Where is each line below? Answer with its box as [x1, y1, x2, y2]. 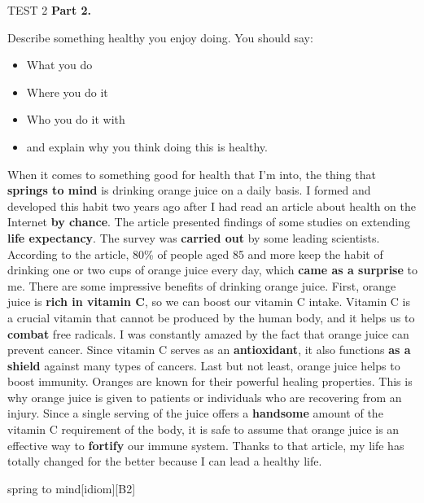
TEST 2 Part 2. [7, 2, 92, 18]
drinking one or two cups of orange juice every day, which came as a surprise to [7, 261, 417, 278]
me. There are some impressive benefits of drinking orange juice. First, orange [7, 277, 396, 294]
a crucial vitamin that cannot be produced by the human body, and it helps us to [7, 308, 415, 326]
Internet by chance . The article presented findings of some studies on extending [7, 213, 410, 230]
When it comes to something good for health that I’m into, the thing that [7, 165, 376, 182]
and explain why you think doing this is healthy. [26, 138, 268, 155]
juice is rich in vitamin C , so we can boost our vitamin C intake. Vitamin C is [7, 293, 411, 310]
